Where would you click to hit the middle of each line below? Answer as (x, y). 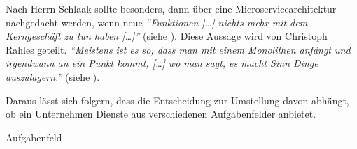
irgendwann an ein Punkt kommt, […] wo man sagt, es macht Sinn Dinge (162, 63)
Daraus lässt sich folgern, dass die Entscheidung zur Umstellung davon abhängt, (177, 100)
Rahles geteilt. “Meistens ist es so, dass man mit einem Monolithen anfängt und (178, 49)
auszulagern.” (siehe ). (53, 76)
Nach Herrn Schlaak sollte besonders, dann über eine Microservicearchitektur (171, 8)
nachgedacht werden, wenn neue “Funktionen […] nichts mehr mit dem (157, 22)
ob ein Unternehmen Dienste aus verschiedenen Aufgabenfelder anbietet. (161, 114)
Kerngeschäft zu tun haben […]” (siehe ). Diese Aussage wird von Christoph (167, 36)
